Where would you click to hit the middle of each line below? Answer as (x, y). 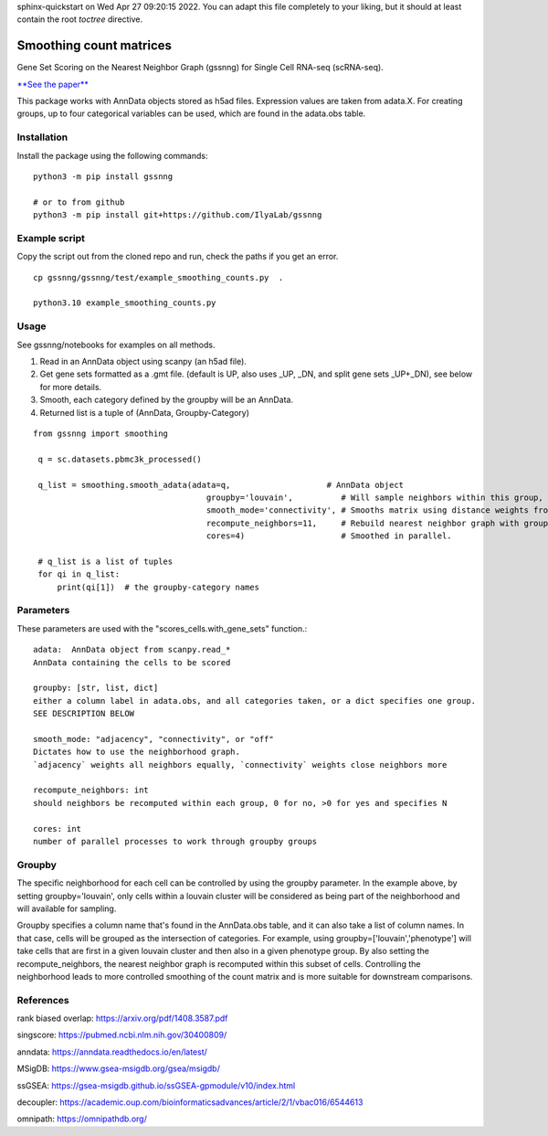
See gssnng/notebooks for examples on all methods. (116, 345)
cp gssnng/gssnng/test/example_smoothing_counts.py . (158, 277)
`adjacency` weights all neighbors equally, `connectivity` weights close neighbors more (240, 764)
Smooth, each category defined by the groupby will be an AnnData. (167, 400)
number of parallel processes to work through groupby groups (175, 842)
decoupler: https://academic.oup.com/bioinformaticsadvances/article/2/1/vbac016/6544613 (190, 1102)
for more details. (71, 387)
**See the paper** (53, 84)
